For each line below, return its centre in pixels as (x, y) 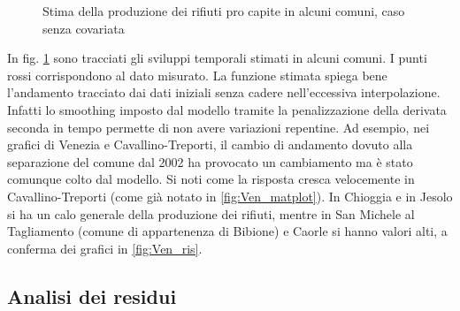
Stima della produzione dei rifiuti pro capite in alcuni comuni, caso (224, 11)
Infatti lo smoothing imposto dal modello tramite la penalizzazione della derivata (227, 109)
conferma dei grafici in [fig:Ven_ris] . (105, 248)
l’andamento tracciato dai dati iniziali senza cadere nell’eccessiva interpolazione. (224, 92)
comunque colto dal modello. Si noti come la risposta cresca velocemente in (211, 179)
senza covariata (84, 28)
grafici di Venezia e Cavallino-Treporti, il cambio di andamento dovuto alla (210, 144)
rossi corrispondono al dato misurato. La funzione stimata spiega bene (197, 75)
